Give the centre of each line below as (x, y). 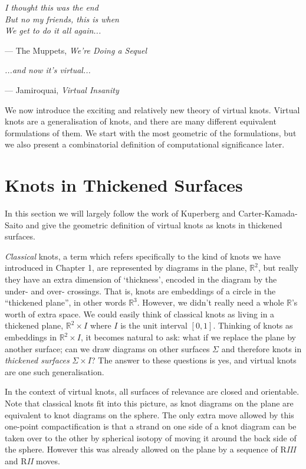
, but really (279, 268)
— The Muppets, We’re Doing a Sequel (76, 50)
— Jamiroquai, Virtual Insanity (62, 89)
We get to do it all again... (53, 30)
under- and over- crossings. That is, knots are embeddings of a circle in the (140, 291)
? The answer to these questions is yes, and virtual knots (194, 360)
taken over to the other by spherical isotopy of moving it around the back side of (151, 437)
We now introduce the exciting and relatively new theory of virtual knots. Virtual (152, 109)
